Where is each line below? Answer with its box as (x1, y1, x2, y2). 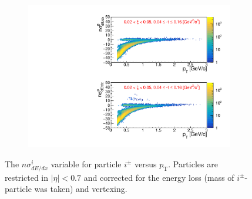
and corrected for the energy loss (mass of (83, 171, 234, 183)
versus (135, 157, 157, 170)
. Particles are (168, 157, 218, 170)
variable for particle (51, 157, 122, 170)
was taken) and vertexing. (34, 183, 127, 195)
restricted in (5, 171, 49, 183)
